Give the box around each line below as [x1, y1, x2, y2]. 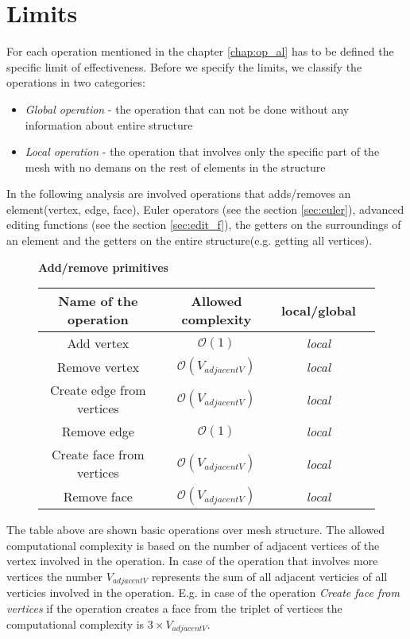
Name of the [58, 292, 138, 311]
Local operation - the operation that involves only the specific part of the [25, 143, 380, 160]
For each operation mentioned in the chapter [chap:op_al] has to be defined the [6, 43, 394, 60]
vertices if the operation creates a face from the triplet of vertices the [6, 600, 342, 617]
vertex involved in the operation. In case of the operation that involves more [6, 552, 378, 569]
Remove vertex [56, 357, 139, 376]
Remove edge [61, 422, 134, 441]
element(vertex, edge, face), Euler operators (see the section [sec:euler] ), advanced [6, 200, 404, 217]
